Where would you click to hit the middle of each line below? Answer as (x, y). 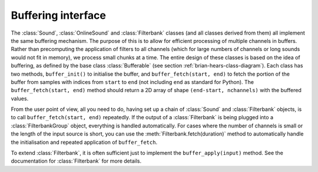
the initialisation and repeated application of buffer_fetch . (84, 142)
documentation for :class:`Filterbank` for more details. (76, 161)
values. (20, 98)
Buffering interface (58, 15)
